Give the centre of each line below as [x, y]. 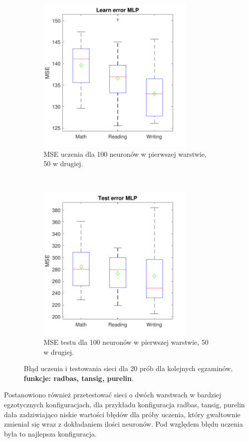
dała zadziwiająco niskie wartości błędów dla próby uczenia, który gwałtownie [122, 414]
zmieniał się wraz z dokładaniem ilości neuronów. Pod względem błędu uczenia [124, 424]
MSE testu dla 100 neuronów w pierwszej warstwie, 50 [126, 342]
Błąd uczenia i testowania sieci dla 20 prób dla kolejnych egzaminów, [128, 368]
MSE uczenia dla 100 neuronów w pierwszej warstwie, [125, 154]
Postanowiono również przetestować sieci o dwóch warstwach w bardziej [113, 395]
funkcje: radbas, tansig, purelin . [79, 378]
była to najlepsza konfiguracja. [50, 433]
